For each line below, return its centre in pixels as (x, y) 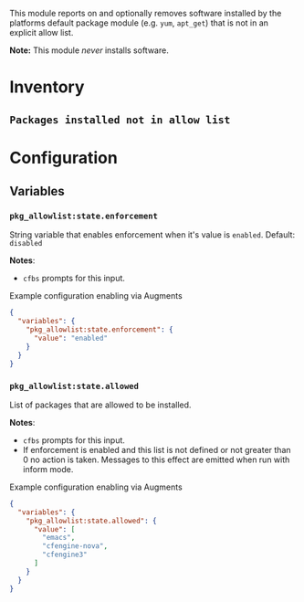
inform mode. (48, 469)
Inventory (47, 87)
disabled (26, 244)
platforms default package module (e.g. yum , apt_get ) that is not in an (139, 23)
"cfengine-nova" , (75, 546)
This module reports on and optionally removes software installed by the (146, 13)
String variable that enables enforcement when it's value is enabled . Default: (152, 235)
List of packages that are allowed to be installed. (100, 405)
